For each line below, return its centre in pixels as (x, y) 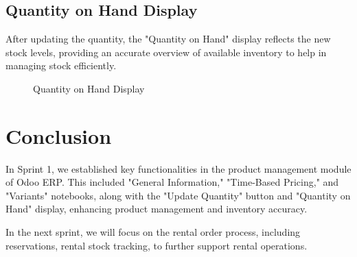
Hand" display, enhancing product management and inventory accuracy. (157, 209)
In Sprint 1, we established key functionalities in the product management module (178, 168)
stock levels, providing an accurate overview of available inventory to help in (166, 52)
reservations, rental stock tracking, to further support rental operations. (157, 245)
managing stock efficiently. (61, 65)
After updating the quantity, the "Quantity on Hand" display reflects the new (168, 39)
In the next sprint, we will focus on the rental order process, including (153, 232)
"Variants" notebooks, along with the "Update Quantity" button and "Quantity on (178, 195)
